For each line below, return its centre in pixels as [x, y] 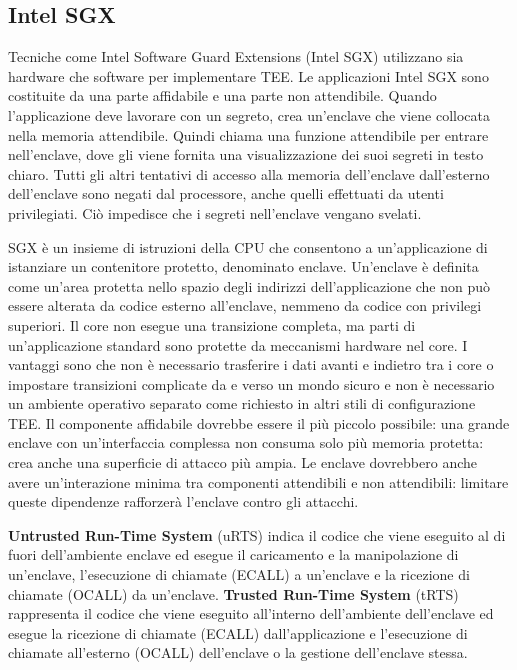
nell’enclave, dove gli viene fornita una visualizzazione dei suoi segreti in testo [246, 154]
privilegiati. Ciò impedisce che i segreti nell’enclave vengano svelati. [215, 212]
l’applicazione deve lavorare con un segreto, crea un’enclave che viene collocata [249, 114]
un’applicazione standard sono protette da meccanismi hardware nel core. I [238, 344]
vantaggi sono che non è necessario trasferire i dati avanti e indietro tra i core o [251, 364]
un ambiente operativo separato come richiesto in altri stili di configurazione [242, 403]
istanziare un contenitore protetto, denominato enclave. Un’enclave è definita [243, 266]
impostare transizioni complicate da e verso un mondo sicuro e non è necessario [251, 383]
